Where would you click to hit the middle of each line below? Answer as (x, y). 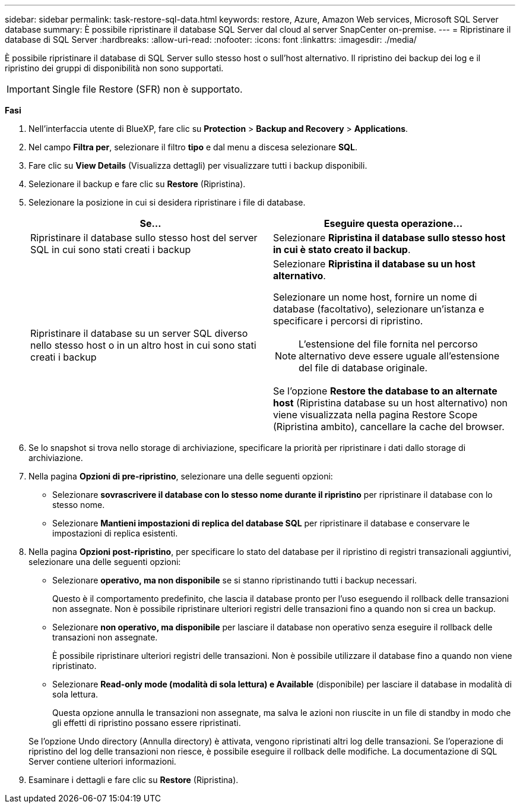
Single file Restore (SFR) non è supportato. (147, 89)
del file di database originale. (363, 368)
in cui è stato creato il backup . (342, 250)
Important (28, 89)
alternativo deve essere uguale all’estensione (399, 356)
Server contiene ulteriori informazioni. (102, 761)
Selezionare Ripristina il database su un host (374, 264)
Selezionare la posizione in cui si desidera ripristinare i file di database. (167, 202)
